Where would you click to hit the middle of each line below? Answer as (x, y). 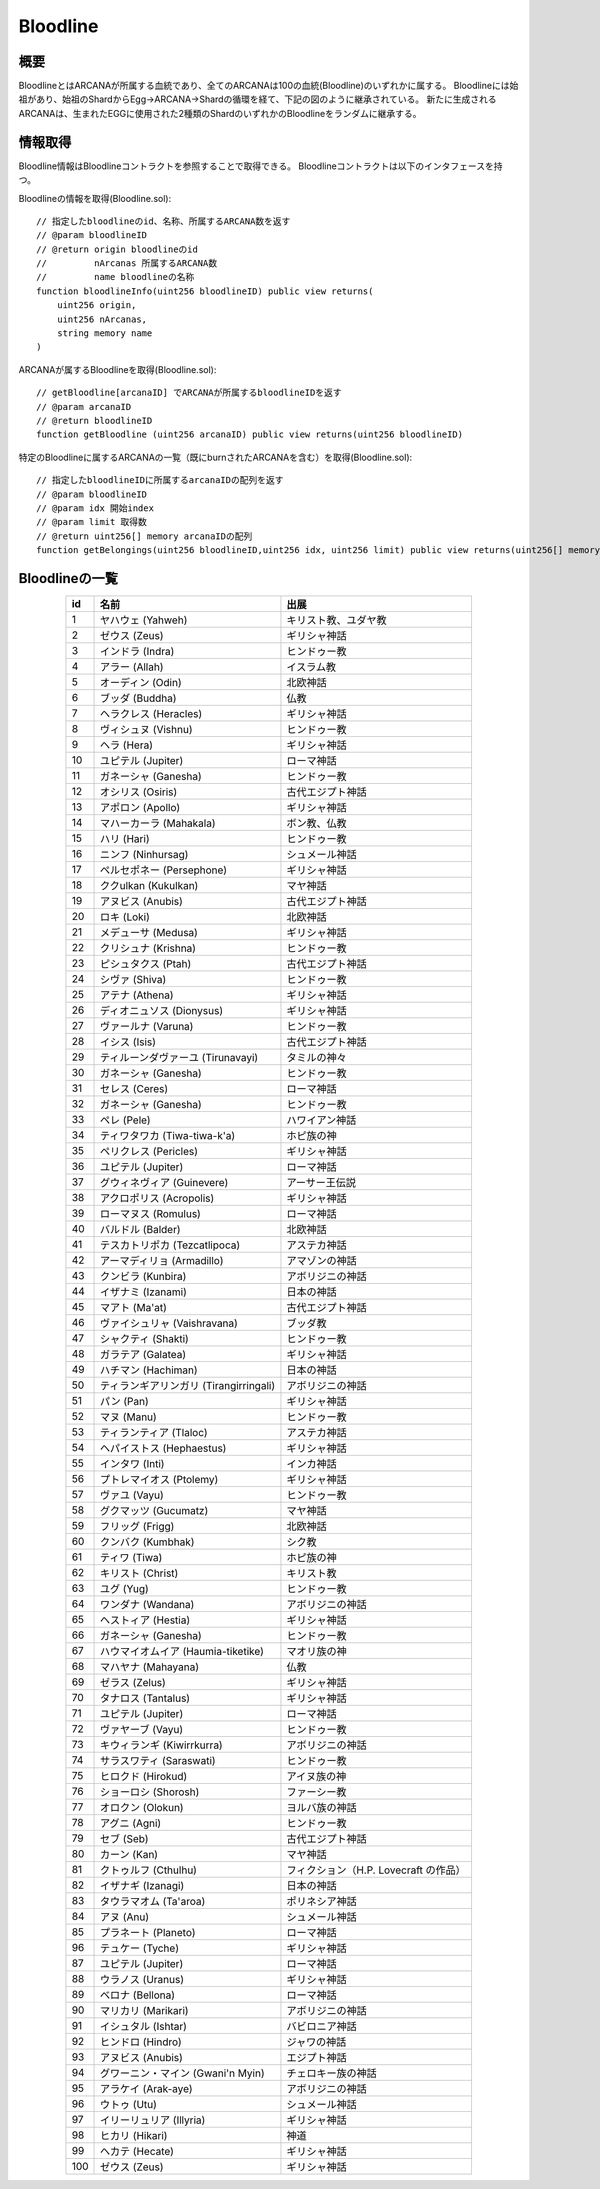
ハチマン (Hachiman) (149, 1370)
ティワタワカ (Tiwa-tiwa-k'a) (168, 1136)
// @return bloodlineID (94, 420)
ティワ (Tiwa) (131, 1558)
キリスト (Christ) (139, 1573)
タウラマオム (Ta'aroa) (153, 1902)
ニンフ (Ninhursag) (144, 855)
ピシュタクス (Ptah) (146, 964)
